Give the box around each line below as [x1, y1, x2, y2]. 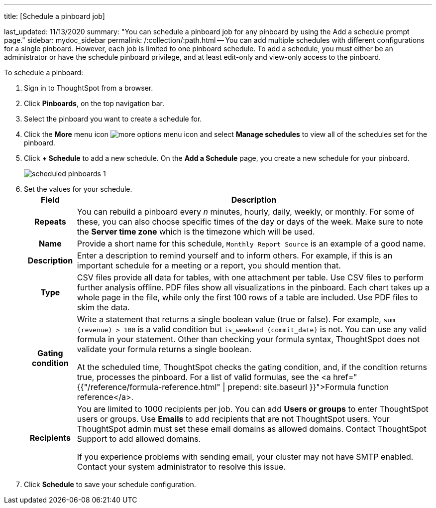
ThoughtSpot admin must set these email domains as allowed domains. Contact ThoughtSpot [77, 424, 427, 434]
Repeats [34, 217, 66, 227]
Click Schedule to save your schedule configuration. [24, 480, 196, 489]
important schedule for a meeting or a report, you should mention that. [77, 260, 341, 270]
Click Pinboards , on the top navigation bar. [24, 99, 165, 108]
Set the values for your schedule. [24, 185, 132, 193]
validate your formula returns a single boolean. [77, 344, 252, 354]
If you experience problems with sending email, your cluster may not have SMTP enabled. [77, 452, 414, 462]
